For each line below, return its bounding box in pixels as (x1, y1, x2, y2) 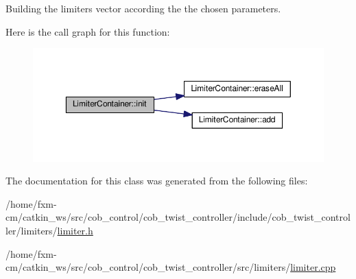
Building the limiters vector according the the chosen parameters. (5, 1, 281, 15)
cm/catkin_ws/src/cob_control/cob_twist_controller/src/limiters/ (5, 260, 291, 274)
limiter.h (57, 223, 93, 238)
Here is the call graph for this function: (5, 24, 170, 38)
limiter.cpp (290, 260, 336, 274)
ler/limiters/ (5, 223, 58, 238)
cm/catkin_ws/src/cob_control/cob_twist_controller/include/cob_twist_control (5, 210, 351, 224)
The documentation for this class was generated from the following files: (5, 173, 308, 188)
